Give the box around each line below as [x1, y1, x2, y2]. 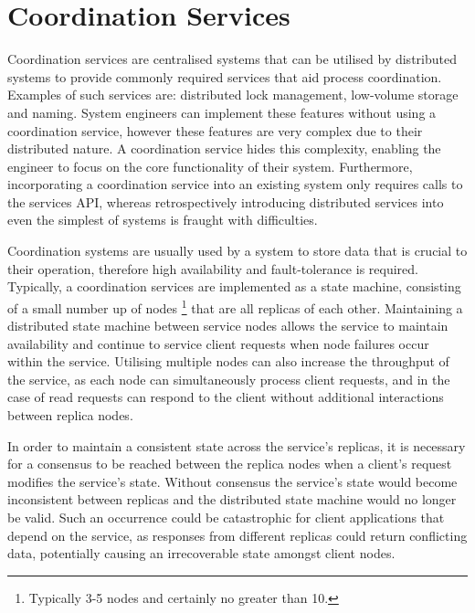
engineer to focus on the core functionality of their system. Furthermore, [7, 156, 413, 175]
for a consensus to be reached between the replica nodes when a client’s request [7, 454, 452, 473]
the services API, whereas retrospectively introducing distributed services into [7, 192, 444, 211]
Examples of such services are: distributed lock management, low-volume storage [7, 85, 459, 104]
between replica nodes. [7, 406, 133, 425]
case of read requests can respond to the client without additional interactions [7, 387, 444, 407]
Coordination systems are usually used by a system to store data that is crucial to [7, 241, 468, 260]
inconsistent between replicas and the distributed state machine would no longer [7, 490, 457, 509]
